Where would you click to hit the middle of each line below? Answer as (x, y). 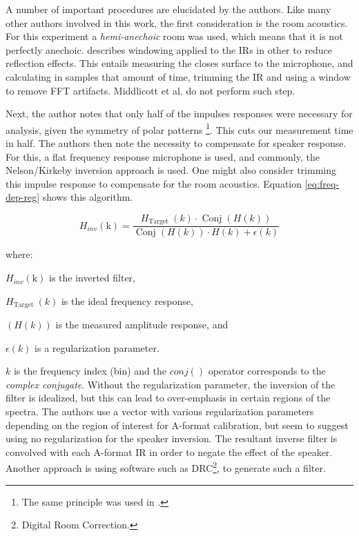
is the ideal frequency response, (127, 300)
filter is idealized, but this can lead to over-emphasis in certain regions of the (168, 398)
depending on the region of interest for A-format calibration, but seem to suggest (177, 425)
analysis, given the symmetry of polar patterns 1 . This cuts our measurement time (179, 128)
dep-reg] (23, 197)
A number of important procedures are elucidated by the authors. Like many (168, 9)
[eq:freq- (322, 183)
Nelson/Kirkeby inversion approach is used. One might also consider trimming (171, 170)
